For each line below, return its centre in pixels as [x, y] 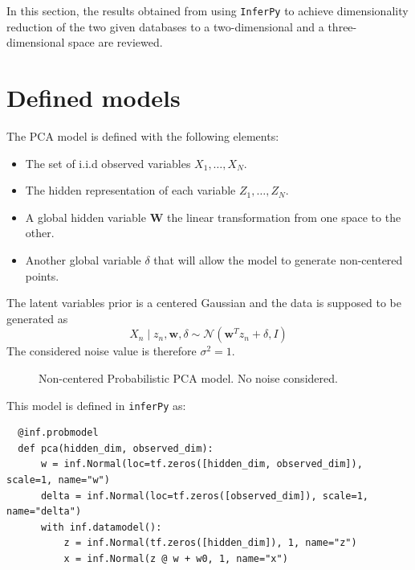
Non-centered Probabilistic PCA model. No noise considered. [188, 377]
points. [42, 275]
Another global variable [83, 259]
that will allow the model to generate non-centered [278, 259]
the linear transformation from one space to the [284, 217]
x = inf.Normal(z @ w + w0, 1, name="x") [176, 558]
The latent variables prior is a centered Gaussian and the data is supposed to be [204, 303]
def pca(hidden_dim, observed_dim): [116, 448]
